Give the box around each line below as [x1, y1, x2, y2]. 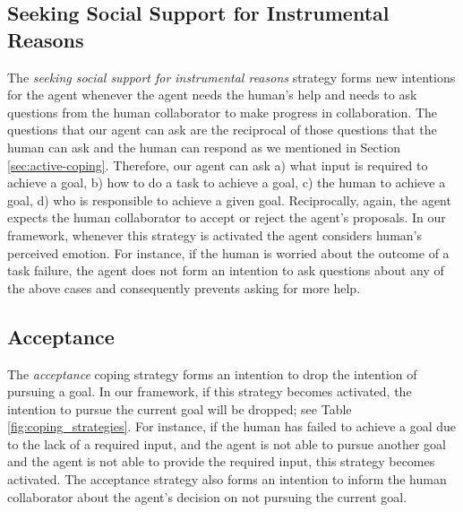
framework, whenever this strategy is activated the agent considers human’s [7, 225, 423, 244]
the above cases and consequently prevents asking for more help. [7, 278, 361, 297]
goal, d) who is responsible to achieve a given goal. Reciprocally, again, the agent [7, 190, 451, 209]
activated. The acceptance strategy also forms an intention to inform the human [7, 470, 447, 489]
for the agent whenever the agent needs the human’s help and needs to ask [7, 85, 417, 104]
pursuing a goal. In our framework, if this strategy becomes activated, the [7, 382, 412, 401]
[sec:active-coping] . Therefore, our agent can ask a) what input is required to [7, 155, 428, 174]
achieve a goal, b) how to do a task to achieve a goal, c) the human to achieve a [7, 173, 446, 192]
